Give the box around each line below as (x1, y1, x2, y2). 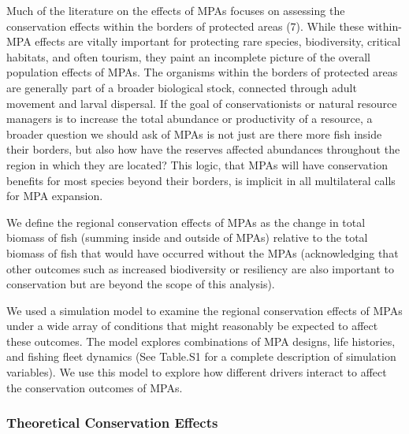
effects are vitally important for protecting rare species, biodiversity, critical (35, 33, 401, 50)
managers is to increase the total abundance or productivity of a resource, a (6, 110, 373, 127)
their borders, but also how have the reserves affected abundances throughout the (6, 141, 400, 158)
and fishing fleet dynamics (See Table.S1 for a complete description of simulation (6, 348, 396, 365)
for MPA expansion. (6, 187, 103, 204)
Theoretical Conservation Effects (6, 413, 218, 432)
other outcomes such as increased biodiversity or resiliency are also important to (6, 260, 394, 276)
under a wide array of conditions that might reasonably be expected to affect (6, 317, 378, 334)
